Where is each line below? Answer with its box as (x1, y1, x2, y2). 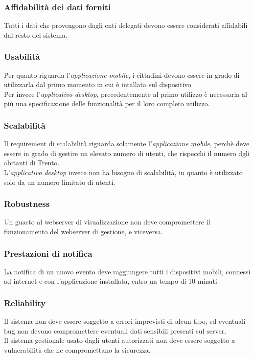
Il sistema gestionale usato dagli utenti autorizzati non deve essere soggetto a (4, 335, 235, 345)
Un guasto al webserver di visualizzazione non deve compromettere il (4, 217, 210, 227)
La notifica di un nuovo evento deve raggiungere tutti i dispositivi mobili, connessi (4, 266, 251, 276)
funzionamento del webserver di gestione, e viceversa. (4, 226, 163, 236)
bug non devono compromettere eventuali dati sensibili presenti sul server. (4, 325, 227, 336)
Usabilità (4, 50, 40, 63)
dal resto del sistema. (4, 29, 68, 40)
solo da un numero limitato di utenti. (4, 177, 115, 187)
